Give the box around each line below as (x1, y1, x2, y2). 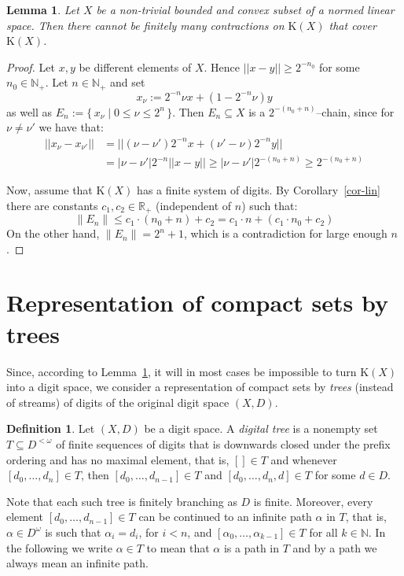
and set (110, 74, 145, 90)
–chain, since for (316, 103, 395, 120)
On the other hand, (6, 225, 100, 242)
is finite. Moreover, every (253, 493, 373, 509)
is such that (45, 523, 101, 540)
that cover (329, 17, 376, 33)
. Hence (204, 58, 240, 75)
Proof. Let (6, 58, 55, 75)
